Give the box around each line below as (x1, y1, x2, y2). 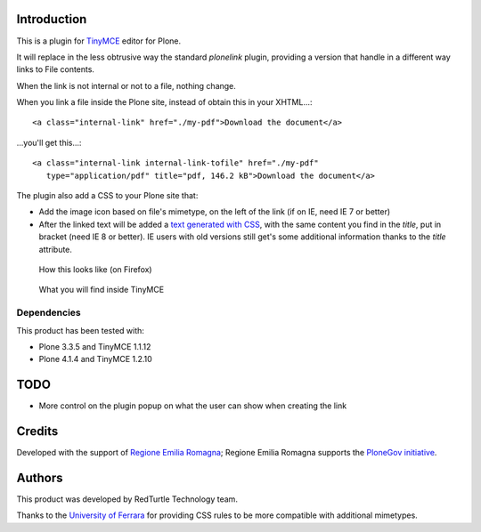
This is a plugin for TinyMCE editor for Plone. (16, 36, 182, 46)
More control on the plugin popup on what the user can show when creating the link (38, 400, 347, 411)
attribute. (38, 244, 73, 254)
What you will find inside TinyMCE (38, 285, 165, 295)
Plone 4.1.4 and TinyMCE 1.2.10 (38, 354, 153, 365)
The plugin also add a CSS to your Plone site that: (16, 190, 199, 201)
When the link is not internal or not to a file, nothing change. (16, 80, 236, 91)
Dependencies (16, 307, 82, 319)
